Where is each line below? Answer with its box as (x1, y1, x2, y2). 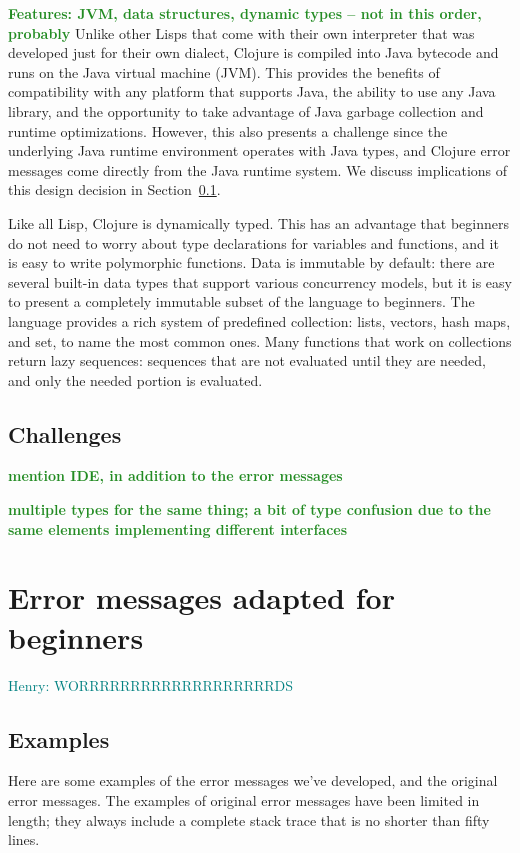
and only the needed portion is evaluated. (8, 369, 263, 390)
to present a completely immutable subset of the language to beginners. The (8, 291, 475, 312)
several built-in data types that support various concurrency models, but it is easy (8, 271, 512, 292)
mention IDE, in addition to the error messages (8, 465, 343, 486)
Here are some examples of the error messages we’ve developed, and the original (8, 770, 498, 791)
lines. (8, 829, 40, 850)
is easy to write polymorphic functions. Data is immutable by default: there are (8, 252, 495, 273)
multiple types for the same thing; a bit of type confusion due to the (8, 499, 491, 520)
